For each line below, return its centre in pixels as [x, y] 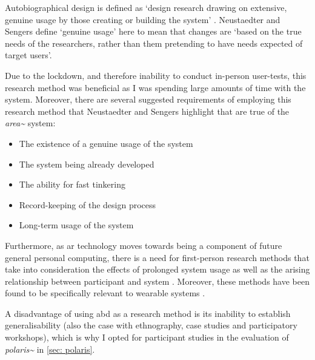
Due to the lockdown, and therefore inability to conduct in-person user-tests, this [156, 75]
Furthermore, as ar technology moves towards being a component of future [144, 245]
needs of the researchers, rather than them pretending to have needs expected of [154, 43]
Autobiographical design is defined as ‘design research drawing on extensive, [146, 7]
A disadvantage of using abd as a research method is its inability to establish [148, 313]
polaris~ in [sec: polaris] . [50, 349]
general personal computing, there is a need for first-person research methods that [157, 257]
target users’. [28, 55]
